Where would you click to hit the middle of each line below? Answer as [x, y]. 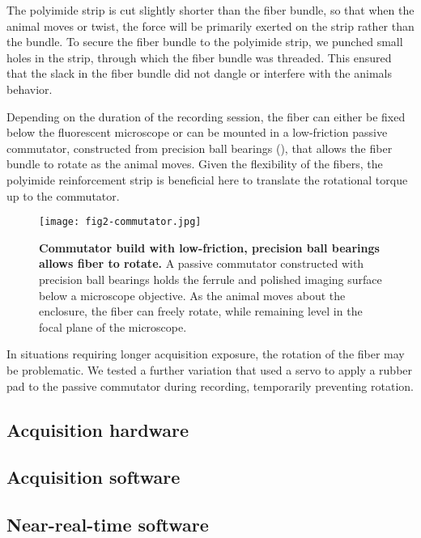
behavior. [30, 89]
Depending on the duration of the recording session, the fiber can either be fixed [206, 116]
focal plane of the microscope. [113, 326]
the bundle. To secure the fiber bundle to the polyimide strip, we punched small [205, 42]
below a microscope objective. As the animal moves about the [192, 295]
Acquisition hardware [98, 429]
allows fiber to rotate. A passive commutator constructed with [202, 263]
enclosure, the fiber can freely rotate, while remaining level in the [201, 311]
